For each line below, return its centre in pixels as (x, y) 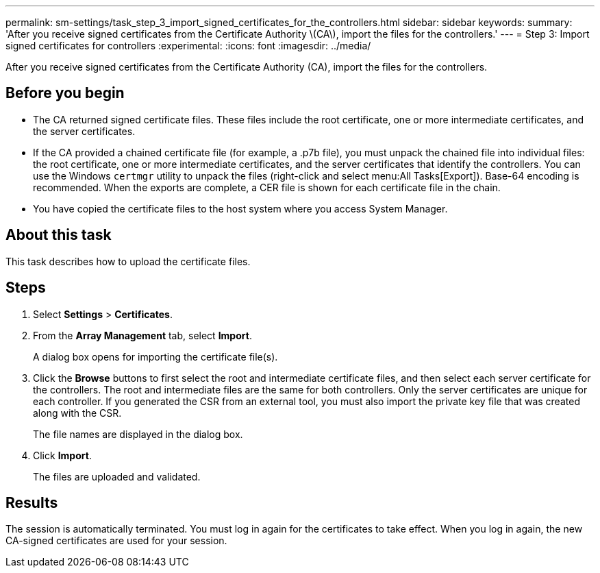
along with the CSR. (77, 413)
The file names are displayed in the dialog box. (138, 434)
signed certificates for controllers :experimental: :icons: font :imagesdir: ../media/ (188, 46)
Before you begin (65, 93)
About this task (59, 235)
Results (32, 502)
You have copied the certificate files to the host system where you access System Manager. (240, 208)
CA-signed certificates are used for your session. (116, 541)
